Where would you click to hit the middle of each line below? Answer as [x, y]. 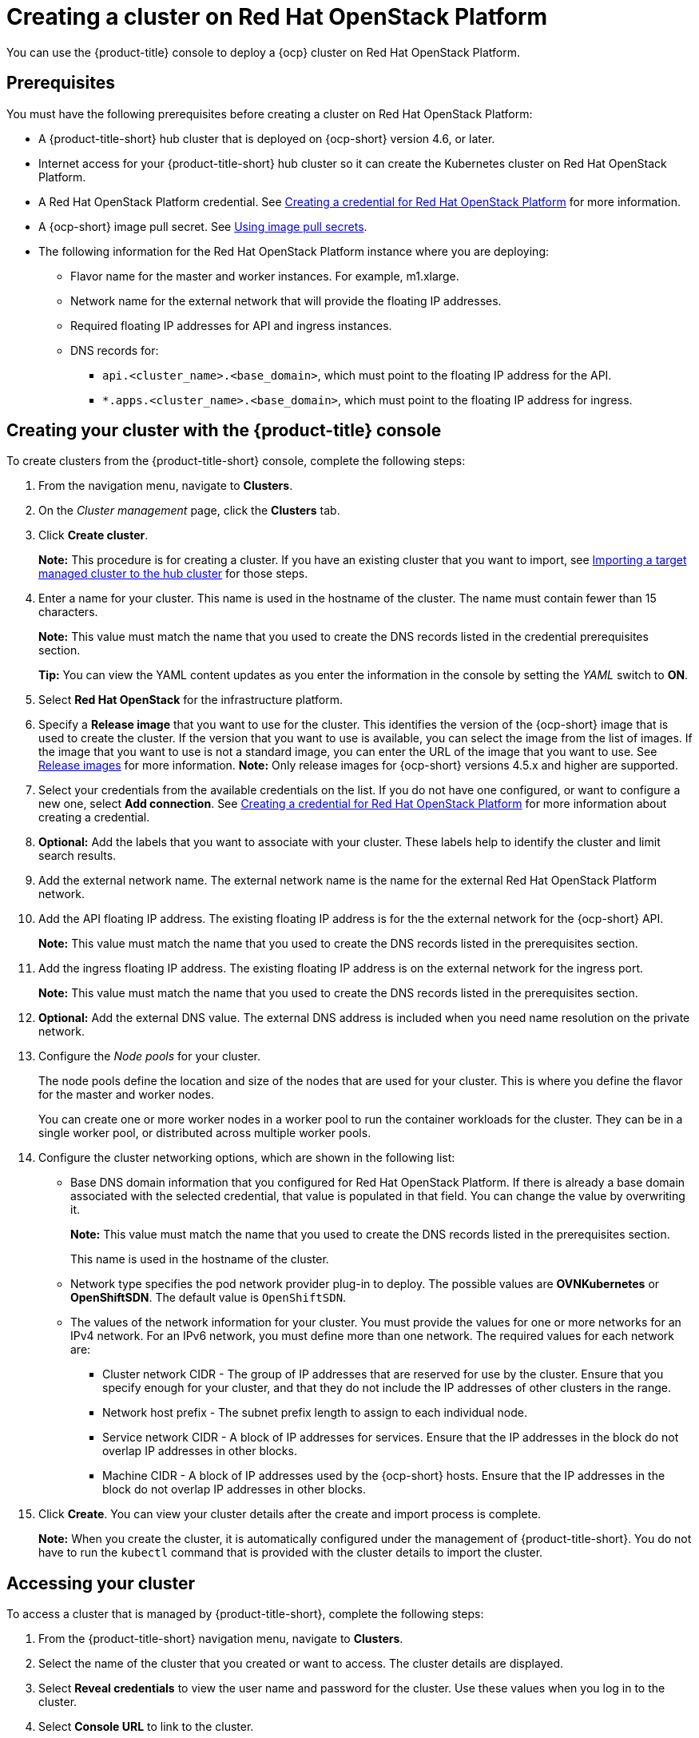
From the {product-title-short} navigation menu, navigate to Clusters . [221, 1639]
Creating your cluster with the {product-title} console [224, 431]
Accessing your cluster [101, 1583]
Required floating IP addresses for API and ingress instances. [231, 325]
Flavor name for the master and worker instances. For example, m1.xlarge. [265, 276]
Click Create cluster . [93, 535]
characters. [68, 612]
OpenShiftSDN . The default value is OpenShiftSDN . [209, 1298]
